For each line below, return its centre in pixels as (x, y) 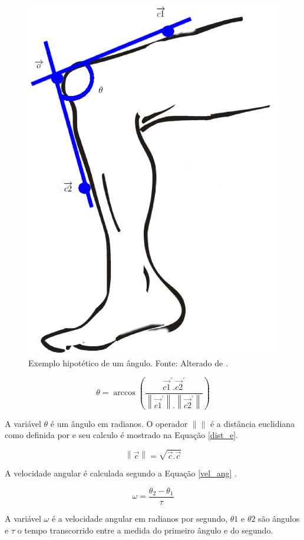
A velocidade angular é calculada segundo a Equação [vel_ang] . (121, 473)
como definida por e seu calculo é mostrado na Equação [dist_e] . (122, 435)
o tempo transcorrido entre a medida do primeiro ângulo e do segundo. (145, 530)
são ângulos (279, 518)
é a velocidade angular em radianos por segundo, (140, 518)
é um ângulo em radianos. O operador (119, 423)
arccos (124, 393)
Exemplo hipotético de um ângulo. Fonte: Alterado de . (128, 362)
